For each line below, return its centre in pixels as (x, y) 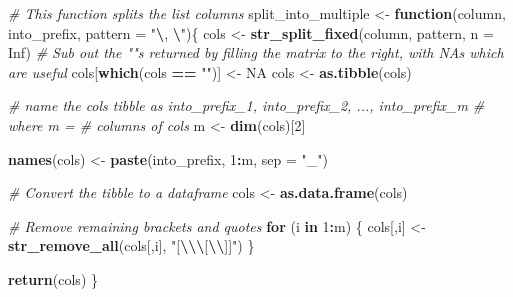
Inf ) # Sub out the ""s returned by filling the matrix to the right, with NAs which (256, 52)
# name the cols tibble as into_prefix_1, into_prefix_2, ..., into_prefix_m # (246, 105)
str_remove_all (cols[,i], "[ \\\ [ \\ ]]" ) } (131, 245)
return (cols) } (53, 278)
